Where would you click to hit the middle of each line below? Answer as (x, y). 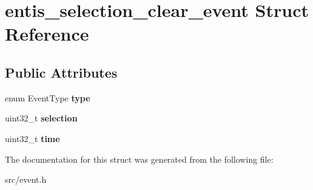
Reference (47, 34)
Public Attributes (61, 72)
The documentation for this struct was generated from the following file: (139, 159)
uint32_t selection (41, 118)
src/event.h (26, 179)
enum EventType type (48, 97)
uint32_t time (32, 138)
